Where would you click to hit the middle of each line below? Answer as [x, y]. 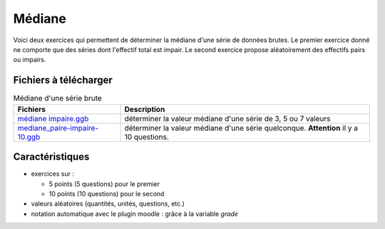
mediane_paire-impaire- [58, 128]
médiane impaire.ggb [53, 118]
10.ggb [29, 137]
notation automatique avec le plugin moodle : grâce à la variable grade [135, 213]
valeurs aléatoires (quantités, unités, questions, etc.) [108, 204]
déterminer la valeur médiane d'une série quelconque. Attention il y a [241, 128]
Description [145, 109]
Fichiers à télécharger [63, 80]
